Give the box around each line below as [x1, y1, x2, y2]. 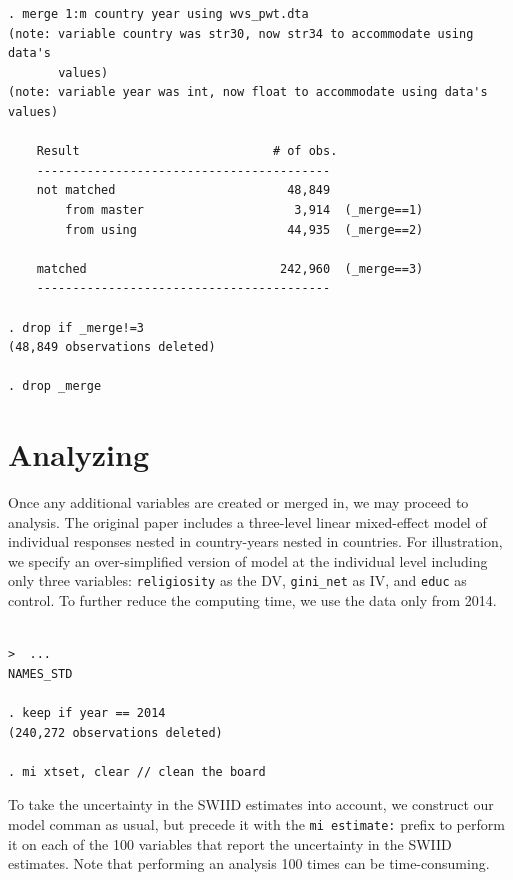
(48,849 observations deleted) [8, 340, 216, 355]
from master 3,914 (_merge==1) [65, 202, 424, 217]
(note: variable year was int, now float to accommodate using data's [8, 85, 488, 100]
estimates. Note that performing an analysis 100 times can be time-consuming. [8, 853, 490, 874]
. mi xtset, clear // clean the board [8, 764, 266, 779]
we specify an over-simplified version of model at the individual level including [8, 550, 488, 571]
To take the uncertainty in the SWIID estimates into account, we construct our [8, 794, 494, 815]
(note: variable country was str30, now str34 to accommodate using [8, 26, 474, 41]
